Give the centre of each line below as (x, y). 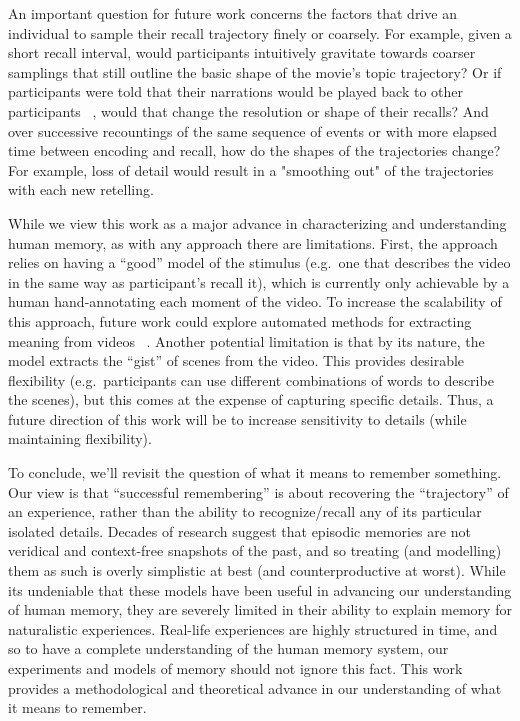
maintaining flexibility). (80, 438)
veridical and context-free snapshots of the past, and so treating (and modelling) (255, 550)
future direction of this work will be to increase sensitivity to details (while (237, 418)
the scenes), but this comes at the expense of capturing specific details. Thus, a (251, 399)
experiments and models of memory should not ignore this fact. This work (235, 668)
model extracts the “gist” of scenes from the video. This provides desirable (236, 360)
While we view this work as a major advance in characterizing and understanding (257, 222)
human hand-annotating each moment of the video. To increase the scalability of (255, 301)
